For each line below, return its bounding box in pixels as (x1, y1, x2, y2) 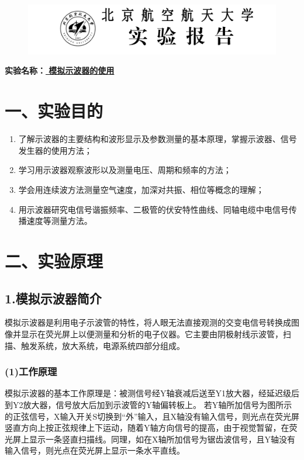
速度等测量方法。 (26, 215, 92, 227)
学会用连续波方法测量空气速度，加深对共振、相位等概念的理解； (18, 183, 264, 195)
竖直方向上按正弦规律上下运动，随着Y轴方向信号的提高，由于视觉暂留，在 (5, 421, 289, 434)
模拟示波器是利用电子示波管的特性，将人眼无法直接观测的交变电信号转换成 (5, 316, 291, 328)
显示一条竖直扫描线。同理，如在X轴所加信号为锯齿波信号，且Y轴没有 (29, 433, 295, 445)
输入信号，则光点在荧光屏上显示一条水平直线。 (5, 444, 185, 456)
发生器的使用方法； (18, 144, 92, 156)
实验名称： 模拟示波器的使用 (5, 64, 115, 77)
